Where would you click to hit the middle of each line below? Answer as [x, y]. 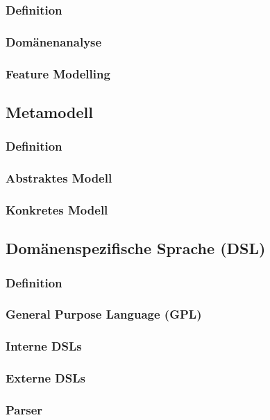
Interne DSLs [44, 346]
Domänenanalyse [54, 41]
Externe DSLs [45, 378]
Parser [24, 409]
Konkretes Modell [57, 209]
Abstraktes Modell [59, 178]
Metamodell [49, 111]
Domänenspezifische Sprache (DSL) [136, 248]
